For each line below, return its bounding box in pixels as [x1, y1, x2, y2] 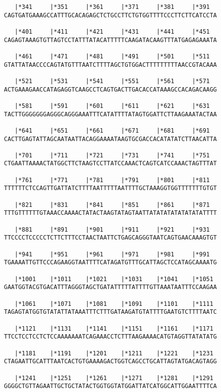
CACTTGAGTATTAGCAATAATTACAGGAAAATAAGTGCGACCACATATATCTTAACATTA [4, 135, 217, 143]
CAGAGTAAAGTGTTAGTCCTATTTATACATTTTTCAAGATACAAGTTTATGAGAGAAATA [4, 36, 217, 44]
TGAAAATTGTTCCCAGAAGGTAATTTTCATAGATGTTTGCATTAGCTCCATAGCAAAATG [4, 259, 217, 266]
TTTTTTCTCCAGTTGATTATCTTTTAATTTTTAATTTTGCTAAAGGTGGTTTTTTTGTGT [4, 185, 217, 192]
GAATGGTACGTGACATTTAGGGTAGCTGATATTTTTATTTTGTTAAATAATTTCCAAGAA [4, 284, 217, 291]
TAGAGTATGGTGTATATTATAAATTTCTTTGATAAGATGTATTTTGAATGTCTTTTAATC [4, 308, 217, 316]
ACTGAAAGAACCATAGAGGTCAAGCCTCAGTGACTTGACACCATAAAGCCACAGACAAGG [4, 86, 217, 93]
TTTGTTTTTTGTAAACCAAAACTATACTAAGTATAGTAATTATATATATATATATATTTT [4, 209, 217, 217]
